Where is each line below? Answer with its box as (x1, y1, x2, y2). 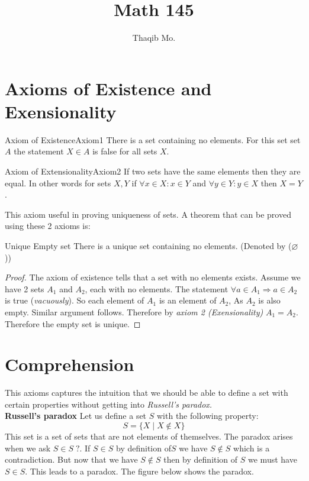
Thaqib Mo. (132, 31, 176, 44)
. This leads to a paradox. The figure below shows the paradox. (25, 464, 254, 477)
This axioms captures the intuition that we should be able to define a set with (5, 386, 288, 399)
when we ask (5, 441, 51, 454)
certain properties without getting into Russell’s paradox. (5, 398, 213, 410)
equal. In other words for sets (5, 176, 111, 189)
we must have (248, 453, 297, 466)
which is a (233, 441, 270, 454)
